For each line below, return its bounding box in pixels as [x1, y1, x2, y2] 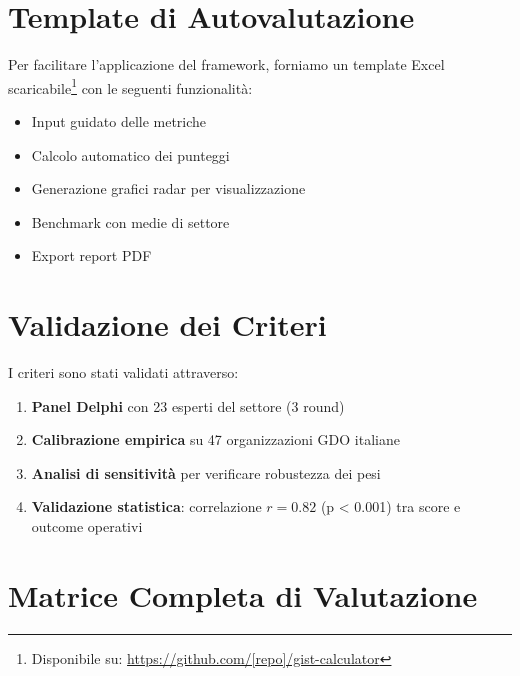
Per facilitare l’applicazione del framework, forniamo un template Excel [8, 54, 445, 75]
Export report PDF [31, 245, 152, 266]
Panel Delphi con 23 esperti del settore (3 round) [31, 395, 345, 416]
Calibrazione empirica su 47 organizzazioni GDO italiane [31, 429, 400, 450]
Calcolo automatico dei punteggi [31, 144, 230, 165]
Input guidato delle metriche [31, 110, 207, 131]
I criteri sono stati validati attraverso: [8, 362, 239, 383]
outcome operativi [31, 516, 143, 537]
